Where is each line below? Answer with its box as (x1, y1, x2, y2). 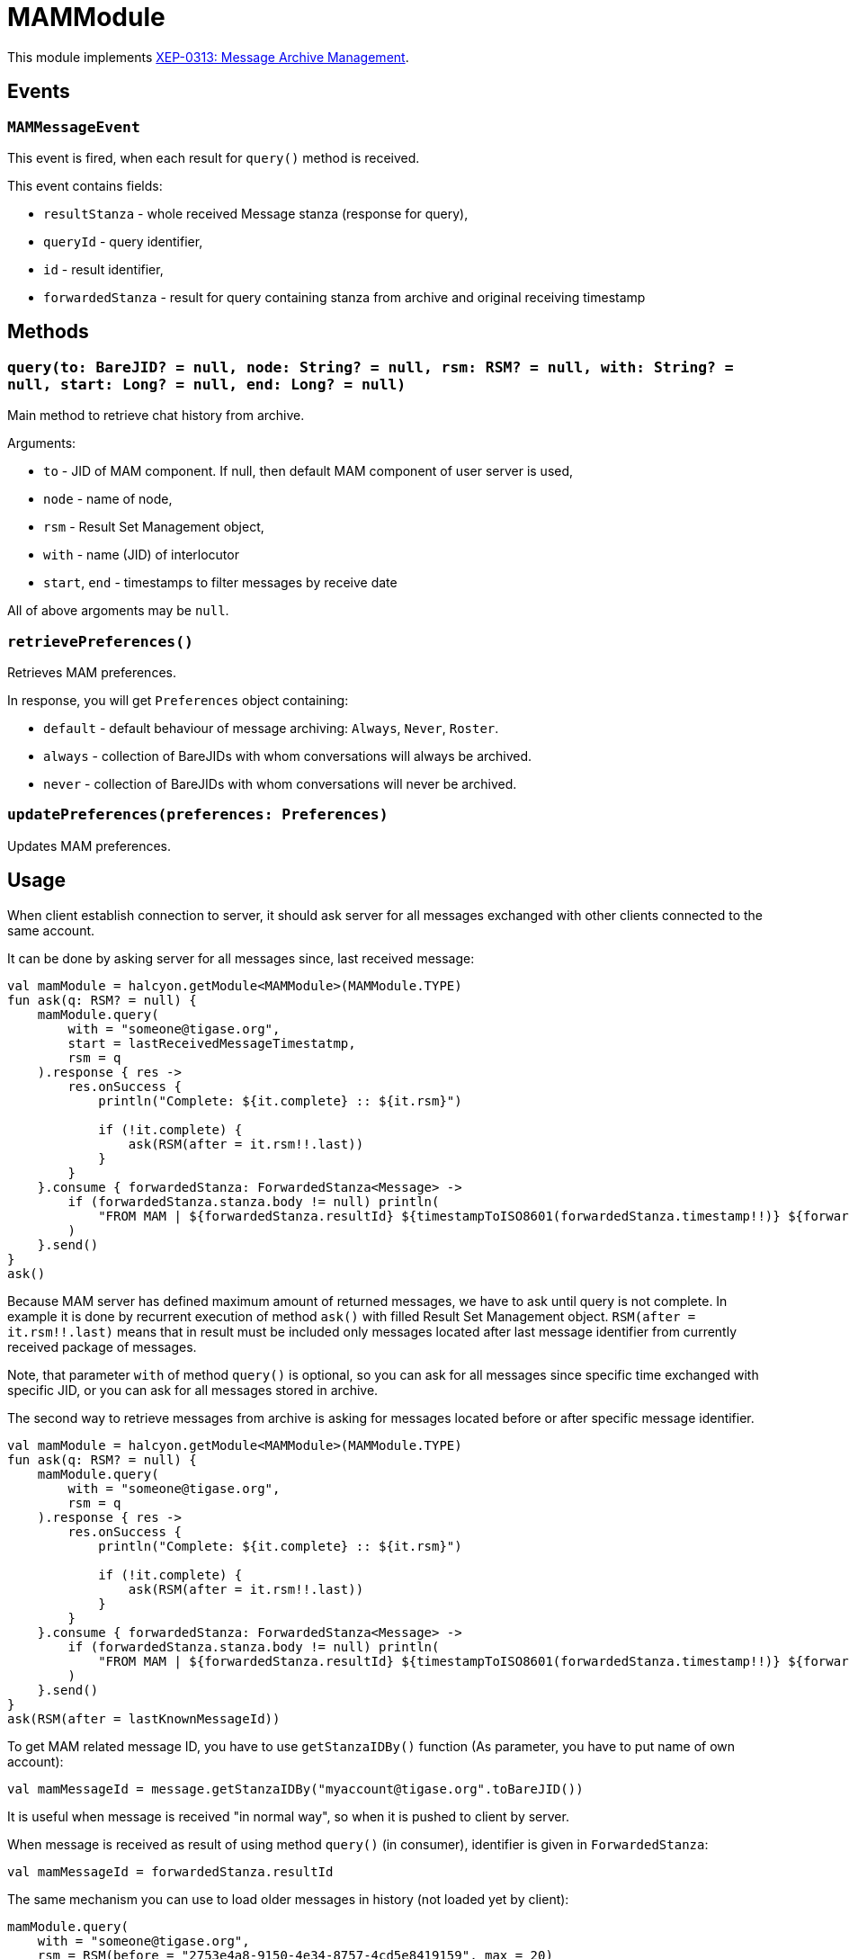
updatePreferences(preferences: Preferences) (7, 806, 389, 824)
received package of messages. (7, 1338, 197, 1355)
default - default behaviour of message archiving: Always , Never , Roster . (43, 720, 499, 736)
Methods (7, 320, 89, 344)
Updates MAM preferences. (7, 837, 172, 854)
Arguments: (7, 435, 76, 452)
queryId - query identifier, (43, 233, 203, 249)
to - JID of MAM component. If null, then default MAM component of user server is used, (43, 463, 574, 479)
